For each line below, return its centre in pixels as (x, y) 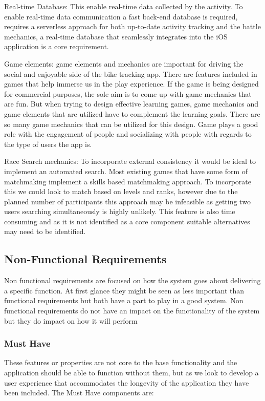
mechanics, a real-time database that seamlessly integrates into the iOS (116, 36)
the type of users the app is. (48, 144)
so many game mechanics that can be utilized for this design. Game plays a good (131, 124)
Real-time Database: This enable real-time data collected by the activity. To (124, 6)
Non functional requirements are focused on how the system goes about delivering (132, 280)
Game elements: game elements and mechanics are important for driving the (124, 63)
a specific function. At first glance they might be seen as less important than (124, 290)
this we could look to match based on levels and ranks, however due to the (121, 191)
